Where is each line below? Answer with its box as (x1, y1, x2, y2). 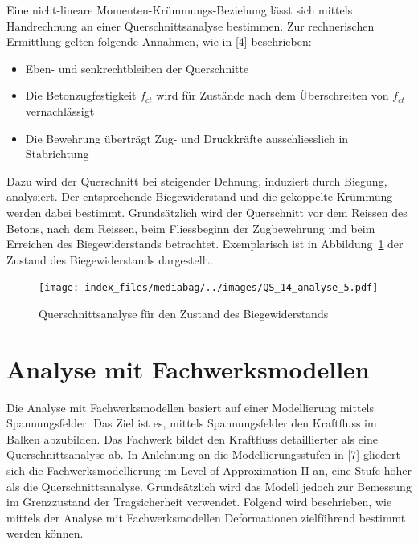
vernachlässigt (25, 102, 95, 119)
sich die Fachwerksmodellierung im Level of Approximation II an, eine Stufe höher (6, 462, 412, 479)
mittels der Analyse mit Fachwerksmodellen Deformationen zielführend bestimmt (6, 509, 406, 526)
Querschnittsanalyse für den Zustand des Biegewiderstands (39, 305, 329, 321)
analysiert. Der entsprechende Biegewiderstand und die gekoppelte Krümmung (6, 188, 393, 205)
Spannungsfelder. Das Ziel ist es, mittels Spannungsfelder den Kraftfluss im (6, 415, 377, 432)
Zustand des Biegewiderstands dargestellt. (6, 251, 213, 268)
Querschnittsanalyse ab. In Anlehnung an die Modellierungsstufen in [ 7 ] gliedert (6, 446, 400, 463)
